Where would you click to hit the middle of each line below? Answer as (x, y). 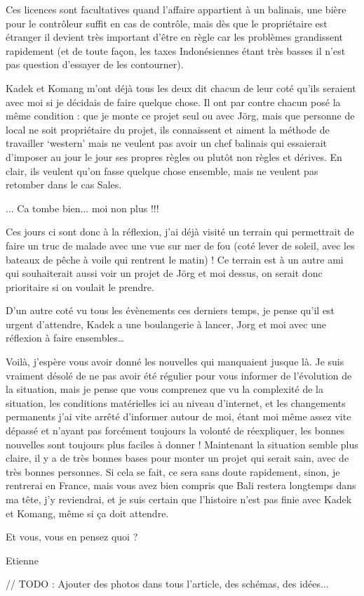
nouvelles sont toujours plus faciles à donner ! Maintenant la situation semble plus (182, 444)
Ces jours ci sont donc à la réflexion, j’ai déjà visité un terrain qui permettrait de (180, 232)
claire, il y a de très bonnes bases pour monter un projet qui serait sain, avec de (177, 458)
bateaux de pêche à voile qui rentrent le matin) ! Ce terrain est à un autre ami (175, 259)
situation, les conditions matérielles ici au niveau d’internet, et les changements (176, 402)
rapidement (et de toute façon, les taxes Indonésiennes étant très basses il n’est (176, 50)
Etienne (22, 560)
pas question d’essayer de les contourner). (95, 64)
